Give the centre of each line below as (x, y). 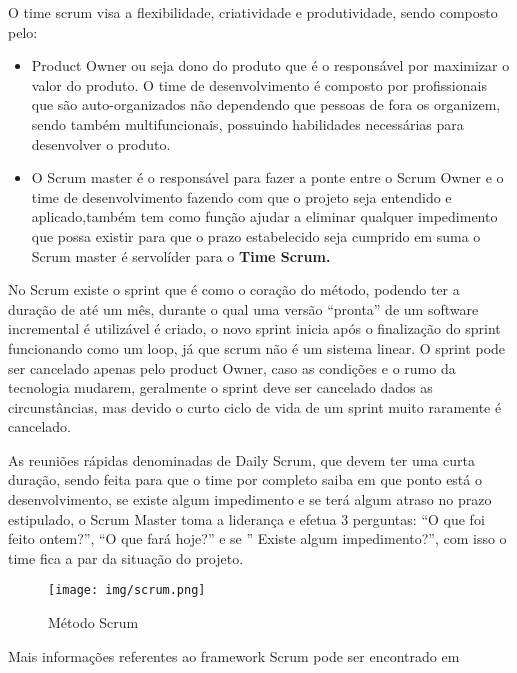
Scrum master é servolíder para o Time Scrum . (181, 255)
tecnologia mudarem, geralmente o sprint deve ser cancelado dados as (220, 387)
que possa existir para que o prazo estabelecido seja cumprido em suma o (256, 235)
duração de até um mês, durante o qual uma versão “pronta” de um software (243, 308)
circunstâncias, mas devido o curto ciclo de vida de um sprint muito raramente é (255, 406)
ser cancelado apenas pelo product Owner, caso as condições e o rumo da (232, 367)
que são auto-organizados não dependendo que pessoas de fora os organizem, (266, 104)
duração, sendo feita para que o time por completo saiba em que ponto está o (245, 479)
